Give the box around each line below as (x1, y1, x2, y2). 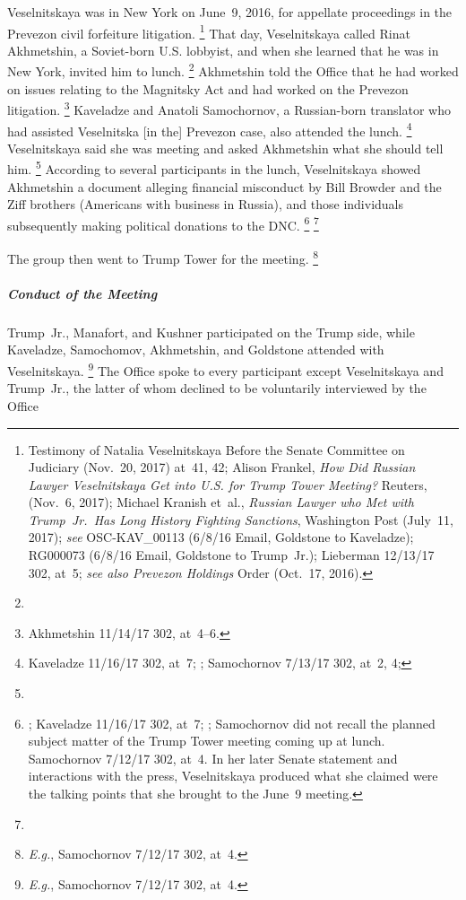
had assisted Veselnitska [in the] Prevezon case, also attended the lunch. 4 (7, 118, 412, 140)
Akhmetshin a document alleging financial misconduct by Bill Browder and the (7, 177, 442, 196)
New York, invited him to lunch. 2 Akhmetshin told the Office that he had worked (7, 59, 459, 81)
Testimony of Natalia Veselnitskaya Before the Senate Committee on (28, 440, 405, 459)
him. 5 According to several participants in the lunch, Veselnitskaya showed (7, 157, 421, 179)
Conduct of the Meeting (7, 284, 158, 302)
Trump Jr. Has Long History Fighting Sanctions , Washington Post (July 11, (28, 510, 453, 529)
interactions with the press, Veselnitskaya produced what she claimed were (28, 766, 438, 785)
